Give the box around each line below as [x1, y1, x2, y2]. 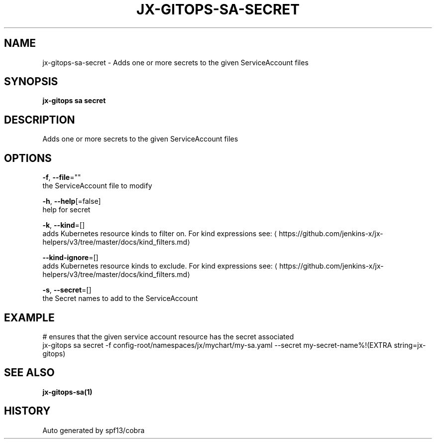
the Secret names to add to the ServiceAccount [42, 294, 198, 303]
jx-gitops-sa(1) [42, 387, 93, 396]
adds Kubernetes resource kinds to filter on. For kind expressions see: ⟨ [42, 229, 277, 238]
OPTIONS [4, 151, 52, 164]
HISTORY [4, 405, 51, 418]
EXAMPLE [4, 311, 55, 324]
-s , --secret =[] [42, 286, 92, 295]
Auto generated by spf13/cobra [42, 426, 145, 435]
